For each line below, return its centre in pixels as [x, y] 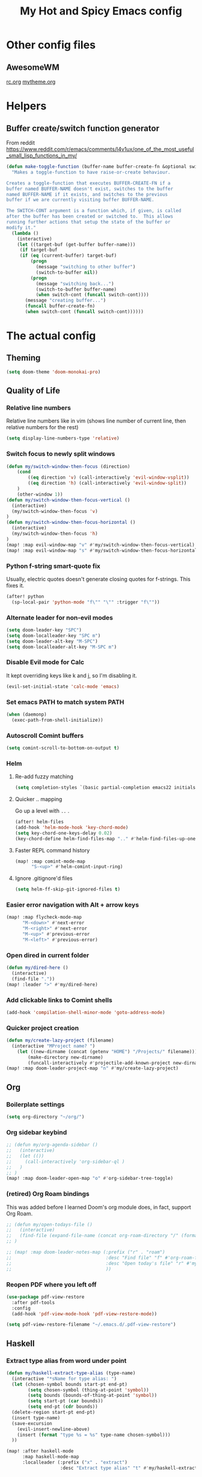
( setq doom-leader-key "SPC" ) [44, 630]
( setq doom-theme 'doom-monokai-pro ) [54, 372]
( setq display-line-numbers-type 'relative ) [63, 438]
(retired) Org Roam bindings [48, 1194]
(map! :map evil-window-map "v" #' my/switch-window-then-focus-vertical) [101, 545]
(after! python [25, 596]
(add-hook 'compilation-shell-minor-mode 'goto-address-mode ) [86, 1012]
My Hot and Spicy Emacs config [101, 11]
